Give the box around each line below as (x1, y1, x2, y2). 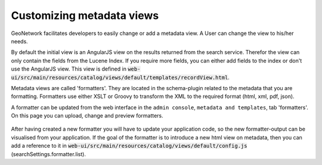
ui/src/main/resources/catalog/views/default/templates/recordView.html (11, 74, 228, 81)
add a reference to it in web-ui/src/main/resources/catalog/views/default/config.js (11, 142, 247, 150)
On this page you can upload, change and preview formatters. (11, 112, 163, 119)
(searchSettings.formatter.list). (11, 150, 86, 157)
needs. (11, 37, 28, 45)
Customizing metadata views (11, 9, 159, 22)
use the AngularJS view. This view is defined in (11, 65, 126, 72)
